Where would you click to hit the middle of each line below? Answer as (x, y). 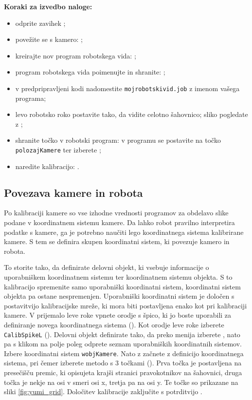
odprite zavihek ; (40, 23)
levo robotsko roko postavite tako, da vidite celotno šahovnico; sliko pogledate (132, 114)
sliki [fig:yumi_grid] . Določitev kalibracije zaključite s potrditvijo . (103, 391)
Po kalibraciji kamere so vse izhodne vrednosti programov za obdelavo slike (116, 213)
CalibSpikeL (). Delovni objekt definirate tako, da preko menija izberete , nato (122, 334)
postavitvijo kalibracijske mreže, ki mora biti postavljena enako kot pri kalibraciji (126, 305)
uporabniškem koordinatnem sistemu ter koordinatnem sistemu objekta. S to (118, 277)
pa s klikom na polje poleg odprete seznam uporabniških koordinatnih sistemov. (123, 344)
